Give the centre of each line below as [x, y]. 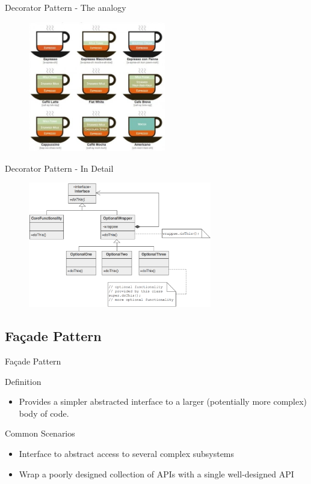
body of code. [44, 413]
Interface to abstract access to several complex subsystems [127, 453]
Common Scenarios [40, 433]
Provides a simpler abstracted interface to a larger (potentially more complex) [163, 401]
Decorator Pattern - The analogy [66, 7]
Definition [23, 381]
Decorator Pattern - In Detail [59, 168]
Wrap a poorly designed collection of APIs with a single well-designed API [156, 473]
